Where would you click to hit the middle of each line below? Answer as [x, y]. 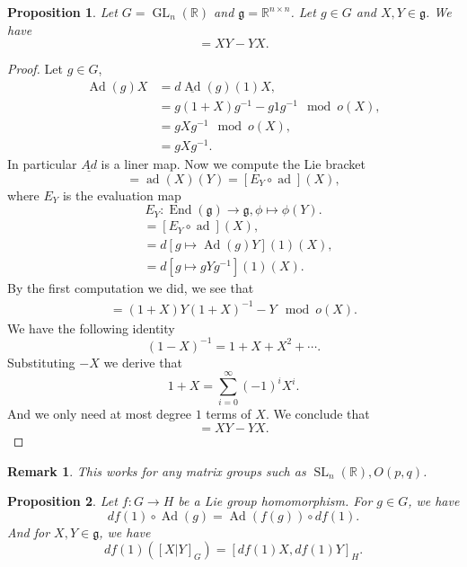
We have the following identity [91, 328]
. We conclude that [317, 414]
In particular [42, 164]
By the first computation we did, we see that [131, 288]
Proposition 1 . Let [62, 12]
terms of [229, 414]
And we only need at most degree [100, 414]
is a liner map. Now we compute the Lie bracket [233, 164]
